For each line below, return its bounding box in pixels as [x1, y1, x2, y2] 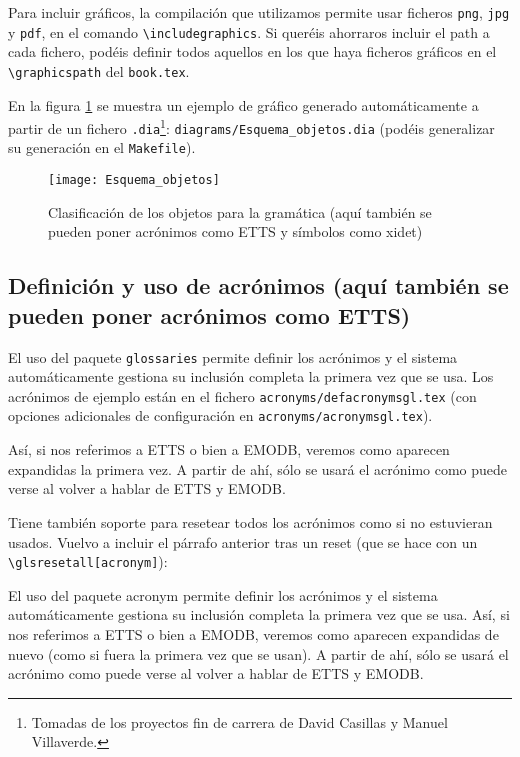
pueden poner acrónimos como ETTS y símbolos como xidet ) [48, 221, 423, 242]
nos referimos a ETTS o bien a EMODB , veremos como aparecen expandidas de [8, 623, 499, 644]
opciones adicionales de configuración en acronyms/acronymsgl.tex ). [8, 405, 433, 426]
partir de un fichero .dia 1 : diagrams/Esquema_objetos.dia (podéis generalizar [8, 115, 495, 138]
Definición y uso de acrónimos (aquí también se [8, 270, 509, 301]
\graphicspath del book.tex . [8, 60, 190, 81]
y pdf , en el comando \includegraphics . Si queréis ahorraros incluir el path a [8, 21, 490, 42]
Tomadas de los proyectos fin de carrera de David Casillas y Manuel [31, 711, 448, 732]
